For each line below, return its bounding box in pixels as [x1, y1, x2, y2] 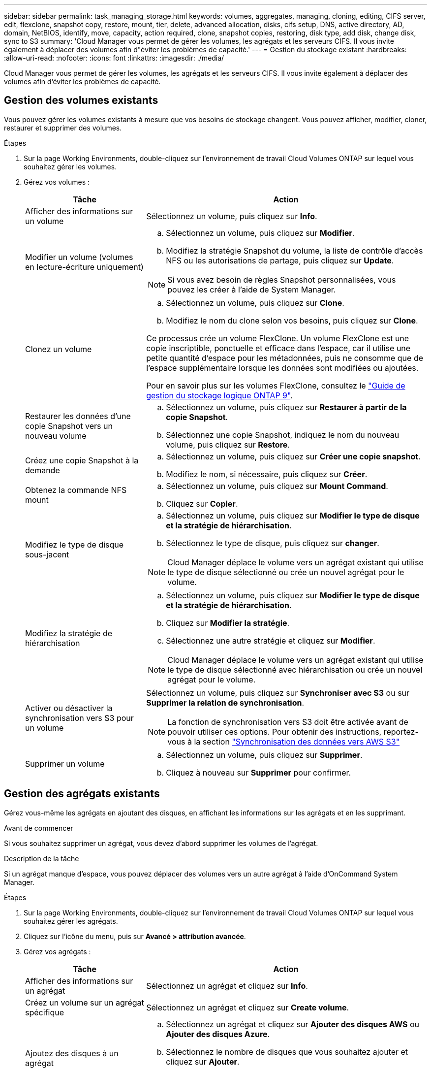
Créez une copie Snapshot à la [25, 455, 139, 465]
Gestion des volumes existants [4, 94, 158, 107]
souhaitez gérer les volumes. [24, 162, 117, 171]
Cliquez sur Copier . [166, 498, 238, 509]
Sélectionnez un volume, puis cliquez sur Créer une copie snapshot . [166, 451, 421, 461]
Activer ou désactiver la [25, 703, 113, 713]
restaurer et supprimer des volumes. [4, 123, 122, 132]
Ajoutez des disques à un [25, 1048, 119, 1058]
